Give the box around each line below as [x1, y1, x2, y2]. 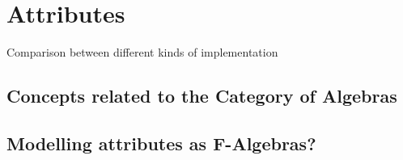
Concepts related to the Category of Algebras [6, 83, 397, 108]
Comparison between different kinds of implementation [6, 44, 278, 61]
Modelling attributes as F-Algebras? [6, 130, 316, 155]
